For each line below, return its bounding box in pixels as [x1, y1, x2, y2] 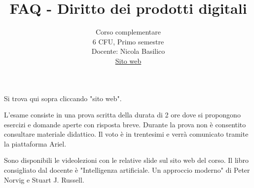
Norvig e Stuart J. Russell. [4, 174, 84, 185]
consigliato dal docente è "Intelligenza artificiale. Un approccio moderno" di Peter [4, 165, 250, 175]
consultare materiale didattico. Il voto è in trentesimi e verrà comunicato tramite [4, 129, 249, 139]
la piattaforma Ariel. [4, 138, 67, 149]
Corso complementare [96, 27, 161, 37]
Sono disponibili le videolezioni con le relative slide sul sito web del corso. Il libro [4, 155, 249, 165]
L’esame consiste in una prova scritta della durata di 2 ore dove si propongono [4, 110, 241, 120]
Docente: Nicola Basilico [91, 46, 165, 56]
